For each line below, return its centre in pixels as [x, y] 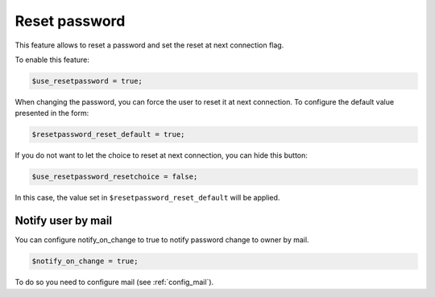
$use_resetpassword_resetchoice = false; [115, 177]
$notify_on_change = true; [85, 261]
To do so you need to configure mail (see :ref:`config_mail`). [114, 283]
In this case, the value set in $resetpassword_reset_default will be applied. [147, 198]
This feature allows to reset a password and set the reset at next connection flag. [149, 45]
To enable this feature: [52, 60]
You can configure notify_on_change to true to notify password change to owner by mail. [162, 240]
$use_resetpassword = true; [87, 81]
